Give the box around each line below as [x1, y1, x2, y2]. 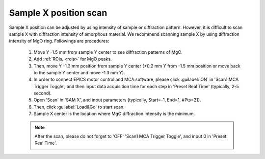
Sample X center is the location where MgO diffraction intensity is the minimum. [33, 111, 195, 117]
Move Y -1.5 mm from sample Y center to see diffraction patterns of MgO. [33, 49, 183, 55]
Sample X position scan [9, 7, 107, 18]
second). [33, 91, 52, 96]
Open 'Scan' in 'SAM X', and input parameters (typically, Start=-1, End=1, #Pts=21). [33, 97, 201, 103]
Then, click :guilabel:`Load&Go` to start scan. [33, 104, 125, 110]
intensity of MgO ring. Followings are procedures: [9, 38, 109, 44]
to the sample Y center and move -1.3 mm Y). [33, 69, 125, 75]
